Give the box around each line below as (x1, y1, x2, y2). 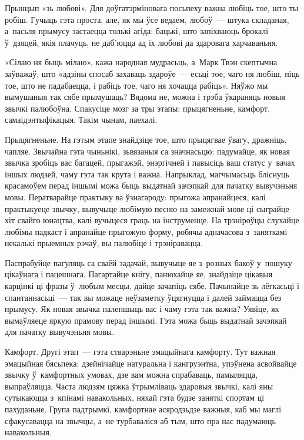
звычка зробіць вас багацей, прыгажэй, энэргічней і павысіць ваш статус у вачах (5, 156, 295, 169)
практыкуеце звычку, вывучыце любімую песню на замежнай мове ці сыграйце (5, 202, 289, 214)
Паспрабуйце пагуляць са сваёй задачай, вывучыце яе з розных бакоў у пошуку (5, 256, 292, 268)
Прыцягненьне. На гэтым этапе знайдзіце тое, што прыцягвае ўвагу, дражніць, (5, 133, 287, 145)
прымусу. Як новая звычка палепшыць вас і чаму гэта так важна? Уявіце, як (5, 303, 279, 315)
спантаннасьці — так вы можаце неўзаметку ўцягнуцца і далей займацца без (5, 291, 282, 303)
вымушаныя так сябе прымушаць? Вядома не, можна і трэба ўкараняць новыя (5, 90, 285, 103)
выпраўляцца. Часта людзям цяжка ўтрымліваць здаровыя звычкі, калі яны (5, 379, 273, 392)
